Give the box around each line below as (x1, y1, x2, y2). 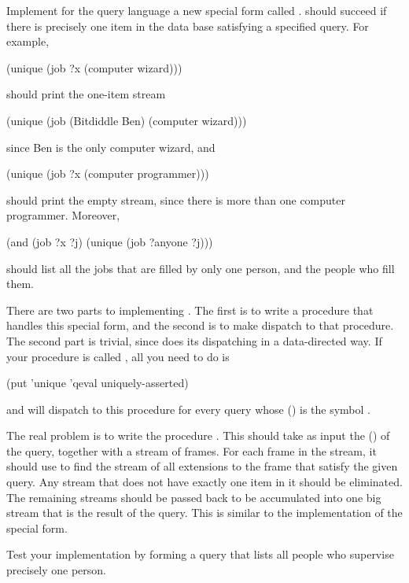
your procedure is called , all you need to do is (6, 348, 230, 364)
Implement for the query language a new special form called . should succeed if (6, 2, 387, 18)
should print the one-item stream (6, 86, 166, 102)
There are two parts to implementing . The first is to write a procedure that (6, 301, 374, 318)
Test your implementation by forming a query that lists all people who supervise (6, 546, 394, 563)
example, (6, 33, 50, 50)
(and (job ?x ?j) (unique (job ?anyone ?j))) (6, 233, 213, 249)
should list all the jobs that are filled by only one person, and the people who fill (6, 260, 395, 276)
